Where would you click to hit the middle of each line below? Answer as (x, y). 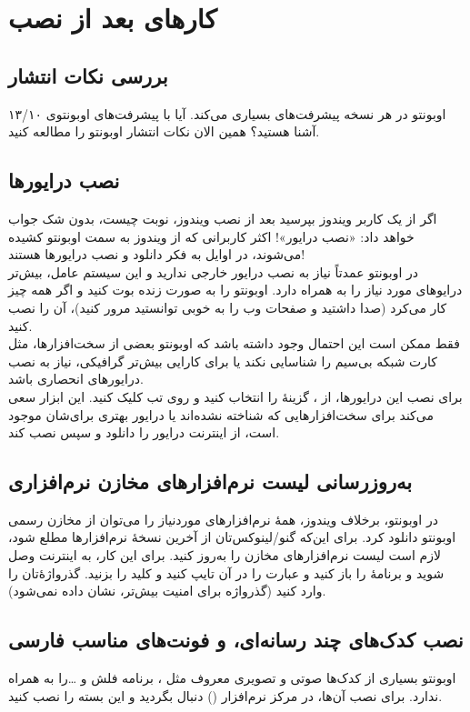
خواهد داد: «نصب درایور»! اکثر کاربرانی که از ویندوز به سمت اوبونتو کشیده (211, 236)
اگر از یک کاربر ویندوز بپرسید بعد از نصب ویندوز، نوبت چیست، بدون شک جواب (223, 218)
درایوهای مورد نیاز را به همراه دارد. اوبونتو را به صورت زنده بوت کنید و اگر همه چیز (235, 290)
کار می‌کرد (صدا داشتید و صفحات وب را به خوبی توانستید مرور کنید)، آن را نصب (228, 307)
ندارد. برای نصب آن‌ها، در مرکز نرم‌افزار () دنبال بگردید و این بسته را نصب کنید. (225, 695)
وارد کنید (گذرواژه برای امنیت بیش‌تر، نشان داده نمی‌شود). (167, 591)
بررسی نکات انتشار (88, 75)
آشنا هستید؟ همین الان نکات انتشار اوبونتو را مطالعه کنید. (164, 131)
